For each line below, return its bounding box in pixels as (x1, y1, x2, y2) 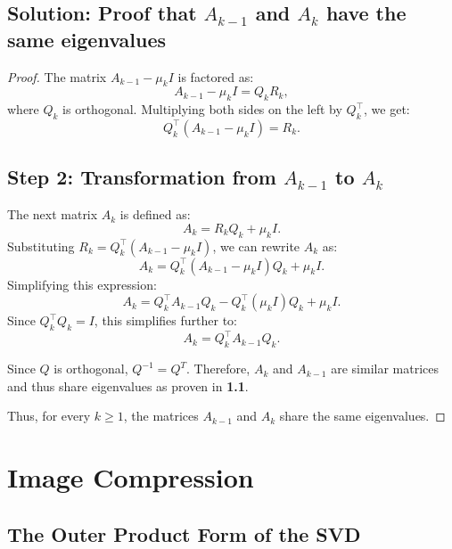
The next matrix (7, 205, 98, 224)
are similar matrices (331, 359, 440, 378)
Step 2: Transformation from (7, 163, 276, 191)
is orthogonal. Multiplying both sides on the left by (62, 100, 342, 119)
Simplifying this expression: (7, 274, 157, 293)
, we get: (364, 100, 410, 119)
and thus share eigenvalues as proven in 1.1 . (7, 376, 249, 395)
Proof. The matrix (7, 67, 107, 86)
